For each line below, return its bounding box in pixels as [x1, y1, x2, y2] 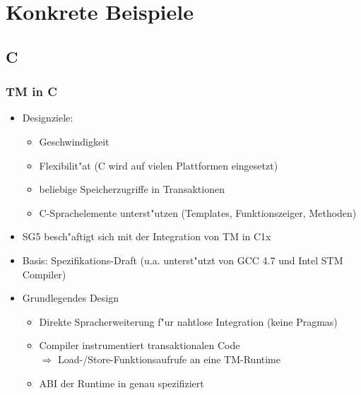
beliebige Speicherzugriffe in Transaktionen [39, 182, 225, 196]
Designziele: [22, 110, 73, 125]
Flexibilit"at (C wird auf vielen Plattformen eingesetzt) [39, 158, 278, 172]
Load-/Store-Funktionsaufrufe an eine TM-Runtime [57, 351, 280, 366]
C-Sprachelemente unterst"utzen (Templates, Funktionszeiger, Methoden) [39, 205, 357, 220]
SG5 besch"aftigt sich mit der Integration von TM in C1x [22, 229, 271, 244]
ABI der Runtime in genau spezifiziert [39, 375, 204, 390]
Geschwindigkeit [39, 134, 110, 148]
